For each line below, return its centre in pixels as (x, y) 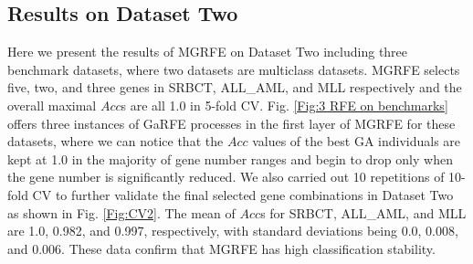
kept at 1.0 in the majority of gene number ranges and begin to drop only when (230, 158)
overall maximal (52, 105)
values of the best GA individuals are (357, 141)
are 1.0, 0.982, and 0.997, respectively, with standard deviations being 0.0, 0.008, (233, 231)
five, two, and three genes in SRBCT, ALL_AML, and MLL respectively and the (235, 87)
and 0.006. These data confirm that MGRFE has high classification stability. (221, 248)
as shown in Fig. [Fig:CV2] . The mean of (121, 212)
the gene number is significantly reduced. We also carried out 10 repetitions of (226, 177)
